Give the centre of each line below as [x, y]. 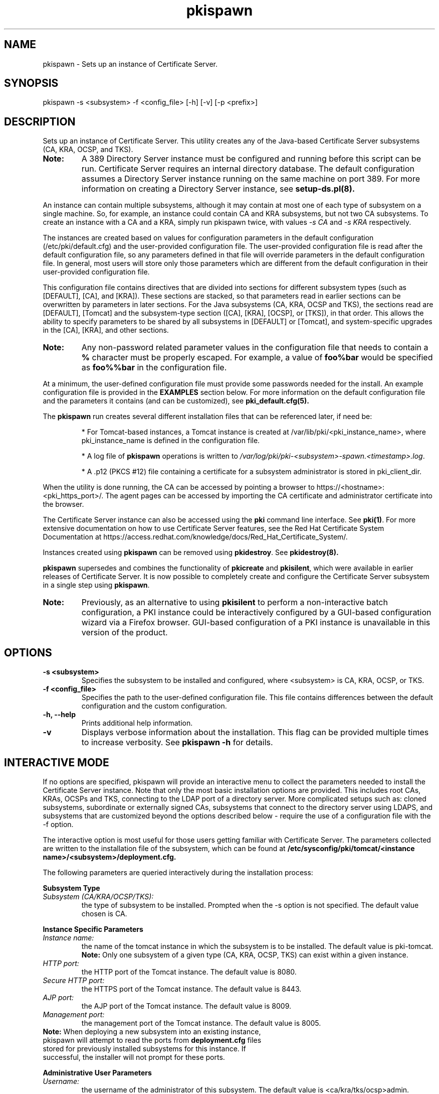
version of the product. [125, 633]
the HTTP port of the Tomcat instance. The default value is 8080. [189, 972]
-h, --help [59, 715]
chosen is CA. [104, 913]
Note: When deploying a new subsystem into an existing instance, [152, 1031]
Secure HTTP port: [74, 980]
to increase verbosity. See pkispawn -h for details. [177, 742]
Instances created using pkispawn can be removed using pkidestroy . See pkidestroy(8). [191, 553]
